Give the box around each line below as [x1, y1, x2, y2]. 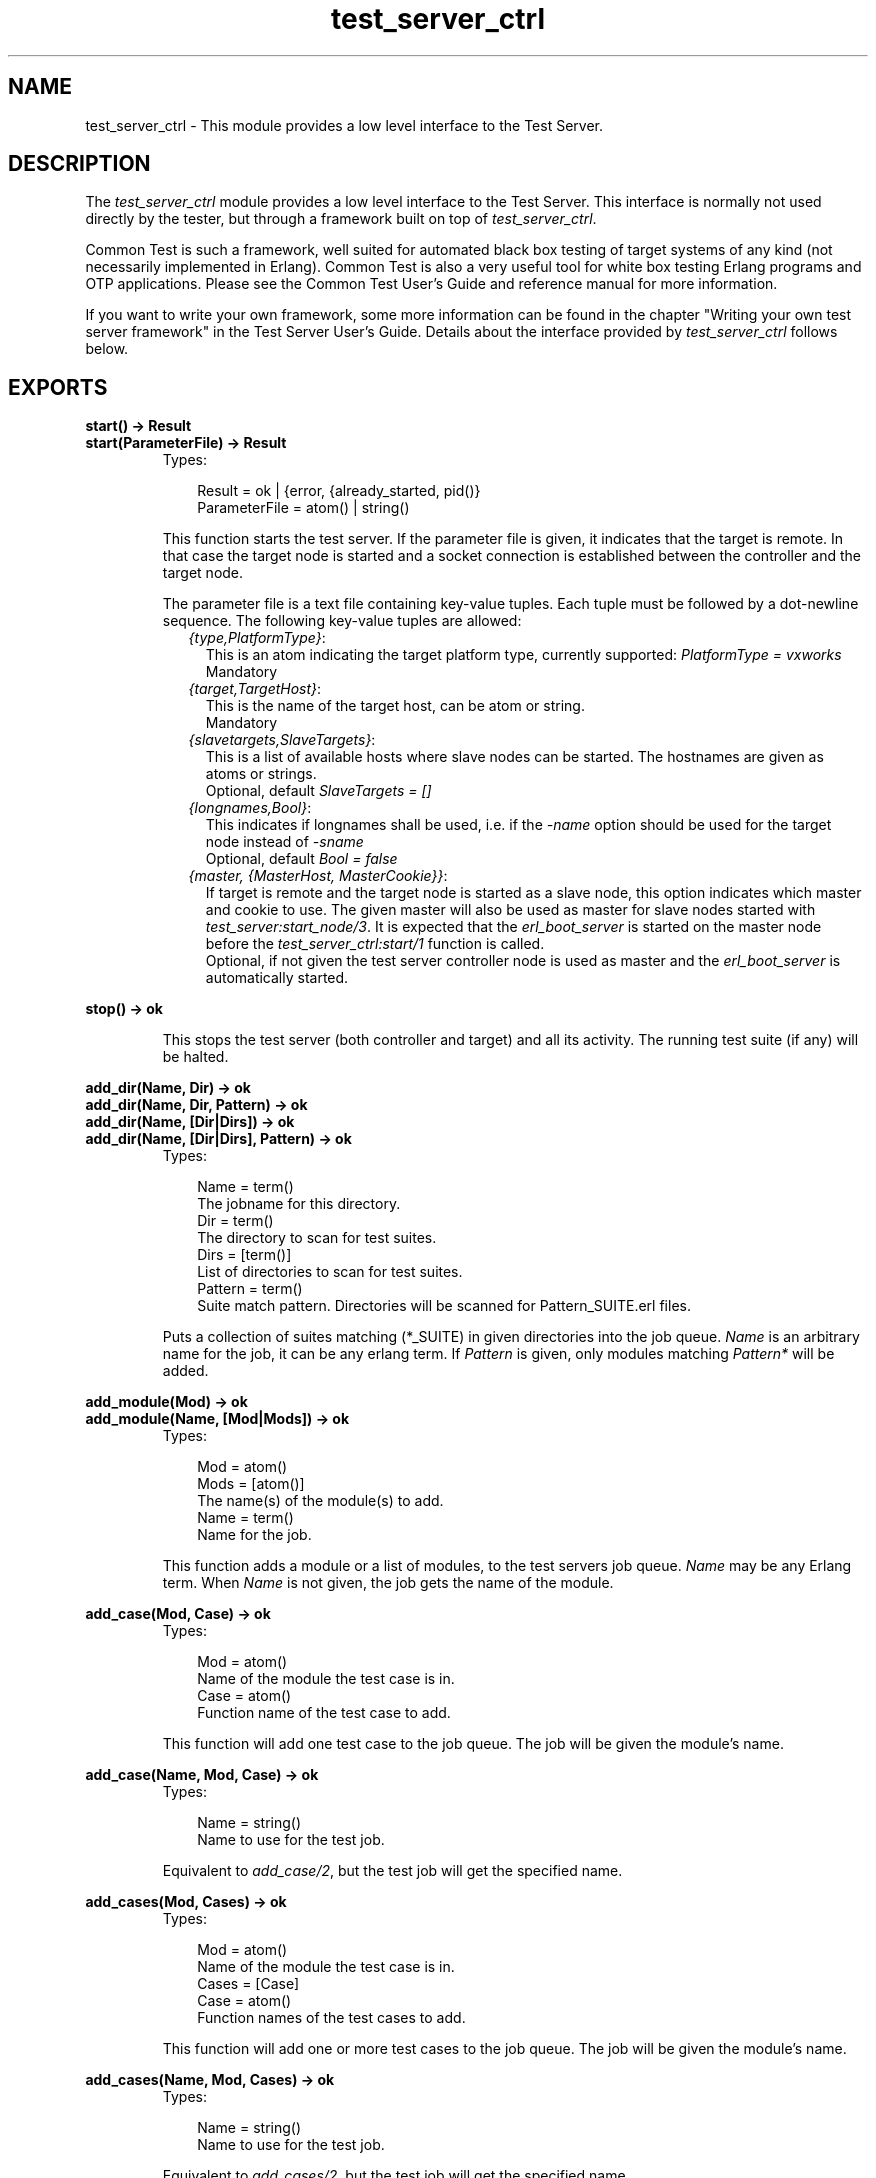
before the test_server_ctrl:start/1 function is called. [205, 935, 545, 953]
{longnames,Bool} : [188, 799, 312, 817]
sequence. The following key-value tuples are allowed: [162, 612, 522, 630]
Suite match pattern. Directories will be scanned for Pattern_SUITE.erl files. [197, 1297, 691, 1315]
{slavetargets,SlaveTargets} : [188, 731, 376, 749]
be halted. [162, 1048, 229, 1066]
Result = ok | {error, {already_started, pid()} [197, 482, 481, 500]
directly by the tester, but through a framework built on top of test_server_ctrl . [85, 210, 597, 228]
